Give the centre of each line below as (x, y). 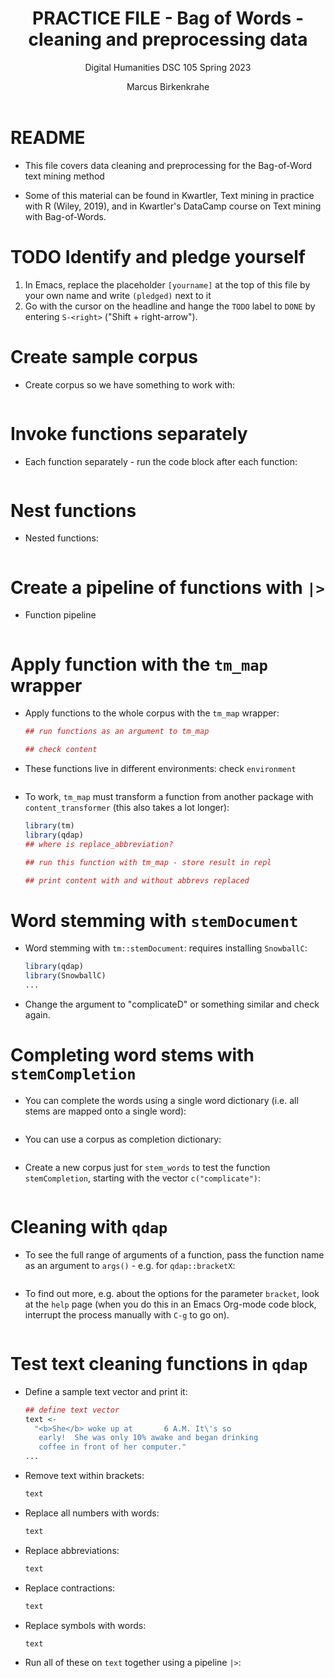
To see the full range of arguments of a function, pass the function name (174, 1254)
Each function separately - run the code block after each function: (161, 461)
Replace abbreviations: (72, 1550)
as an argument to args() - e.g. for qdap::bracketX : (130, 1265)
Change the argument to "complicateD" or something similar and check (172, 1004)
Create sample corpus (104, 356)
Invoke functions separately (129, 433)
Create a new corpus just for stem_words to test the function (147, 1167)
